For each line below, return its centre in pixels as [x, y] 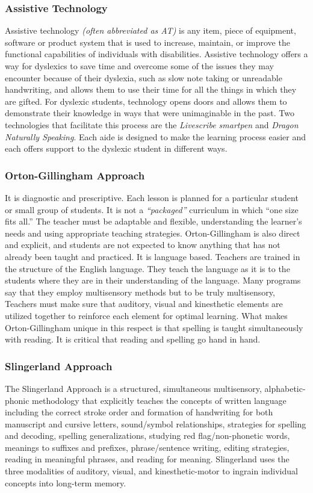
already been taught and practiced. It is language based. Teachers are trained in [153, 256]
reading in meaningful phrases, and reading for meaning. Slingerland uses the [147, 459]
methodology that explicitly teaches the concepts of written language [159, 400]
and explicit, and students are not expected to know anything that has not [143, 245]
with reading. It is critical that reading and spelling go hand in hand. [133, 339]
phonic [17, 400]
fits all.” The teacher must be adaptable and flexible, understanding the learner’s [153, 221]
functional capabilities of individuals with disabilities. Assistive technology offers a [156, 54]
